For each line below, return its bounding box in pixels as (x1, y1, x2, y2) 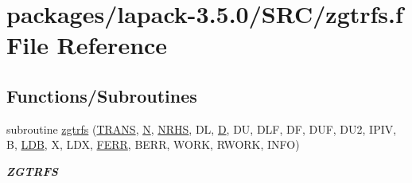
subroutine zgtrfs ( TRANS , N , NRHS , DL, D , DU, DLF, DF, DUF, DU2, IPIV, (6, 120, 397, 137)
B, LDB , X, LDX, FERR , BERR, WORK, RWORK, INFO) (6, 136, 300, 153)
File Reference (6, 29, 168, 61)
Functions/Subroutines (6, 83, 197, 107)
